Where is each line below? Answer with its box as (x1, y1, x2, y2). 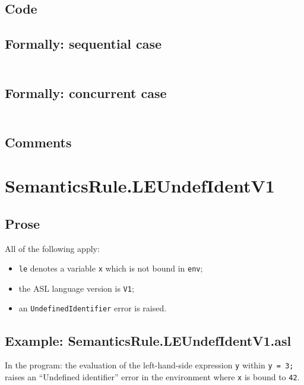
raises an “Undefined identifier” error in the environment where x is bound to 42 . (5, 371, 300, 383)
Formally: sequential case (5, 34, 162, 53)
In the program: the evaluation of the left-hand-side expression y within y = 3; (5, 359, 294, 371)
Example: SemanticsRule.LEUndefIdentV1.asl (5, 331, 292, 349)
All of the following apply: (5, 242, 100, 254)
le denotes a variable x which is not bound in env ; (18, 262, 203, 274)
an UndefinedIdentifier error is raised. (18, 302, 167, 314)
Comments (5, 132, 72, 151)
